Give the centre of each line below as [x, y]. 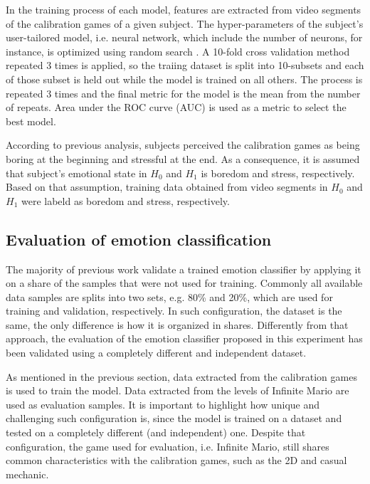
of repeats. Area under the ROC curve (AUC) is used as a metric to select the [176, 107]
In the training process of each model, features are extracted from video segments [184, 9]
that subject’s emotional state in [76, 173]
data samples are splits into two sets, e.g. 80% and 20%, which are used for [169, 296]
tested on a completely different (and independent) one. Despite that [156, 432]
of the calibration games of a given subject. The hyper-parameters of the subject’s [185, 23]
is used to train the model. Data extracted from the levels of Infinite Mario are [178, 390]
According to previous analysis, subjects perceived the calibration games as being [183, 145]
